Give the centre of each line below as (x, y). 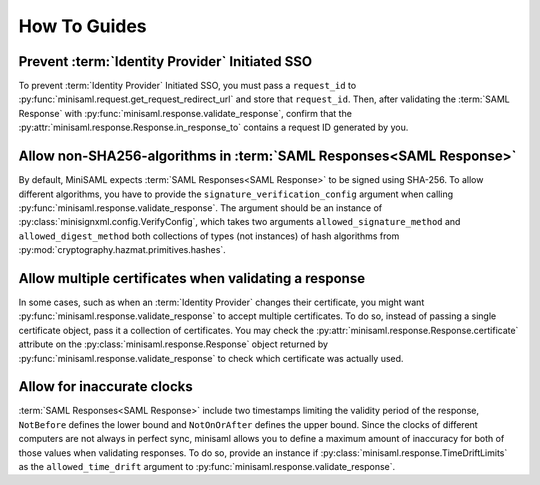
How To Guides (82, 26)
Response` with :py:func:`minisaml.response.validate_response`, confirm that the (185, 113)
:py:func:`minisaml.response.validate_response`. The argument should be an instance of (200, 207)
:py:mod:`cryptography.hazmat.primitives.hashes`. (122, 250)
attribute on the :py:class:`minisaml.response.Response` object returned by (173, 344)
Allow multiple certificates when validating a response (191, 278)
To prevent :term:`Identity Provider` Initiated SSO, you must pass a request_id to (187, 86)
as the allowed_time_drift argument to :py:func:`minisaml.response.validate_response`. (207, 467)
